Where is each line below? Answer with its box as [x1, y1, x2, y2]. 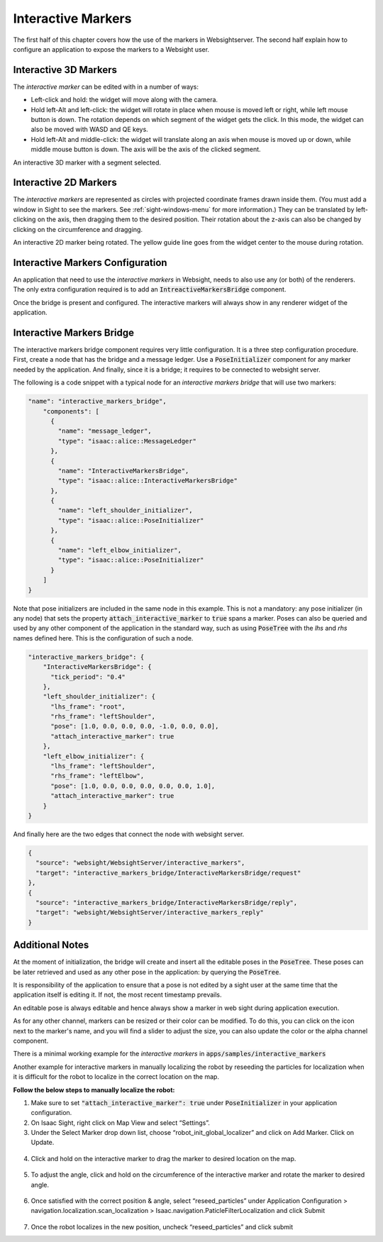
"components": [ [43, 407, 99, 415]
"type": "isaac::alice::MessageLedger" [57, 437, 196, 445]
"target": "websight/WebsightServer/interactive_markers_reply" [35, 909, 264, 916]
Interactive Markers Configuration [13, 256, 167, 269]
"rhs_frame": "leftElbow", [50, 772, 145, 780]
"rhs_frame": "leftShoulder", [50, 713, 156, 721]
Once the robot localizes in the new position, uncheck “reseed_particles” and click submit [30, 1222, 294, 1231]
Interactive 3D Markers [13, 64, 117, 76]
